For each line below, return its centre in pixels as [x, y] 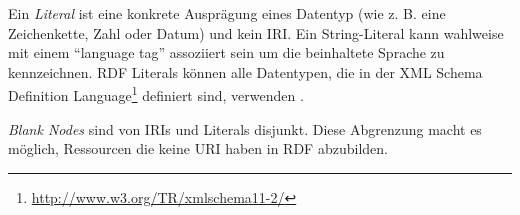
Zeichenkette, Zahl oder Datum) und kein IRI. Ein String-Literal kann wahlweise [256, 32]
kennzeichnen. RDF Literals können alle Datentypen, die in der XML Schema [245, 71]
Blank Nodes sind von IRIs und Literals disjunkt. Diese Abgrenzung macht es [245, 128]
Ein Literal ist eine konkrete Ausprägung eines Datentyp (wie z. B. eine [227, 13]
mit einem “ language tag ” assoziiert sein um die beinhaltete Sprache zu [226, 52]
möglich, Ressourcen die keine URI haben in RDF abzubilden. [198, 148]
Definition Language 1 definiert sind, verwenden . [156, 94]
